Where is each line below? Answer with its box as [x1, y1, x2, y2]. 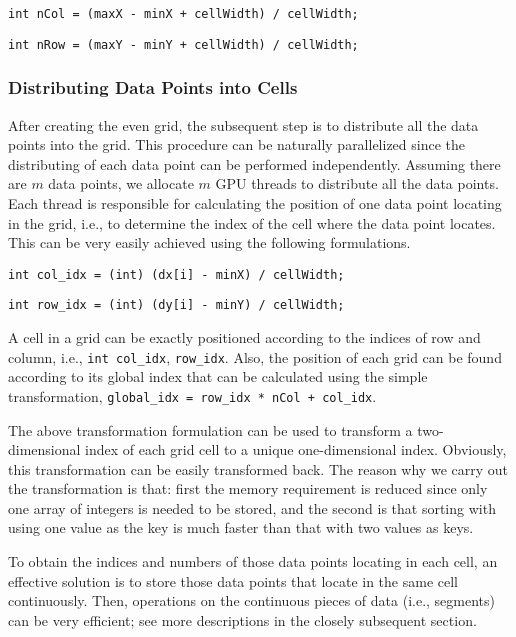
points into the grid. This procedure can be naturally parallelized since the [8, 134, 466, 155]
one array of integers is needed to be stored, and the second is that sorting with [8, 497, 496, 518]
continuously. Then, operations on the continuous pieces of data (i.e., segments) [8, 590, 496, 611]
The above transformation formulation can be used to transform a [8, 419, 413, 440]
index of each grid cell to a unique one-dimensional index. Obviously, [85, 439, 507, 460]
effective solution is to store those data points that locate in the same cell [8, 570, 458, 591]
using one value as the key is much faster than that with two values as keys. [8, 517, 474, 538]
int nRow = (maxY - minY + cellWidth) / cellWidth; [8, 37, 359, 52]
